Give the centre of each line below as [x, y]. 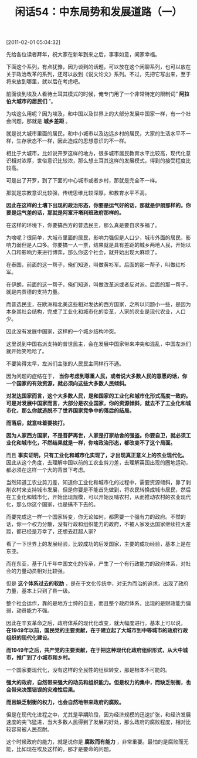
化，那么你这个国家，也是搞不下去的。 [52, 504]
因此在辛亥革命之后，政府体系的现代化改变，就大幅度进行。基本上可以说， [96, 623]
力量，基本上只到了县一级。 [40, 591]
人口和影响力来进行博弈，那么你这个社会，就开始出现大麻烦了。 [83, 252]
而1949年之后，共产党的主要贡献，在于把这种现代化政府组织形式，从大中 [94, 650]
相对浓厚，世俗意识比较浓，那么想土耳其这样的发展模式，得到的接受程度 [98, 161]
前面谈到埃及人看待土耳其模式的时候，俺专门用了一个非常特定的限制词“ [92, 94]
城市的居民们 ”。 [36, 101]
